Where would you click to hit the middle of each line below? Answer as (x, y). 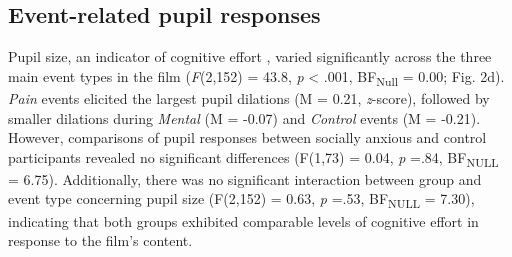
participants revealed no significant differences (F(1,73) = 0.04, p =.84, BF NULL (253, 158)
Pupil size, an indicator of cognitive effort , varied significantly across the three (250, 56)
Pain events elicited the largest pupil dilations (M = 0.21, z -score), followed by (249, 97)
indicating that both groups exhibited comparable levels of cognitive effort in (243, 220)
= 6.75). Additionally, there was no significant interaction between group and (245, 178)
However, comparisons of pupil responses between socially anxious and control (247, 137)
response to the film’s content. (100, 240)
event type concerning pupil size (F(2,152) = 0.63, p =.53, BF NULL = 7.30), (241, 200)
